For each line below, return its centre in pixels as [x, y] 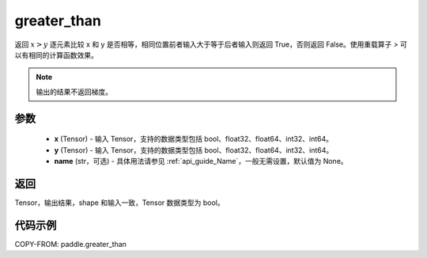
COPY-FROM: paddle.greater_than [70, 244]
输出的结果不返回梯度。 [74, 92]
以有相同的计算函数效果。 [56, 55]
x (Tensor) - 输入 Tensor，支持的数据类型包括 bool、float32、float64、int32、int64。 [194, 139]
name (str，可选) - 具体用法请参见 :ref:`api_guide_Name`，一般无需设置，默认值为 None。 [201, 161]
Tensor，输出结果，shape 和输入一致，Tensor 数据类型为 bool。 [119, 203]
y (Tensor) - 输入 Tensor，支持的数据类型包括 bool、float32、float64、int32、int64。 [194, 150]
